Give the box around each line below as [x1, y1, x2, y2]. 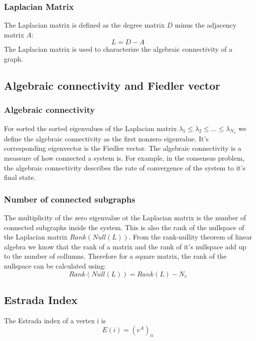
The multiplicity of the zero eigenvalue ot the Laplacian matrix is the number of [4, 212, 246, 222]
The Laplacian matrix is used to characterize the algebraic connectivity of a [4, 44, 233, 54]
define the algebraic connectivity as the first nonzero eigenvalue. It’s [4, 133, 209, 143]
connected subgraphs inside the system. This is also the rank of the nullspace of [4, 222, 245, 232]
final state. [4, 172, 36, 182]
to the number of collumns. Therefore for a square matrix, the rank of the [4, 251, 227, 261]
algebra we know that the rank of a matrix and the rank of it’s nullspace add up [4, 241, 247, 251]
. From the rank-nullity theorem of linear [128, 232, 252, 242]
